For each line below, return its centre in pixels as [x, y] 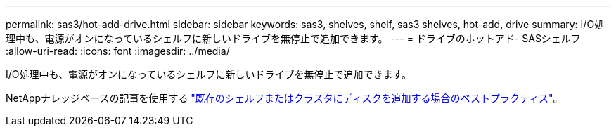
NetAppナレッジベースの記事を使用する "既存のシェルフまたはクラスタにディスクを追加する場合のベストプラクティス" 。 [284, 98]
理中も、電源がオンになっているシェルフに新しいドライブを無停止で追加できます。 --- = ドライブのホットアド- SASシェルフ [293, 38]
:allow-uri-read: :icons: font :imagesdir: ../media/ [118, 51]
